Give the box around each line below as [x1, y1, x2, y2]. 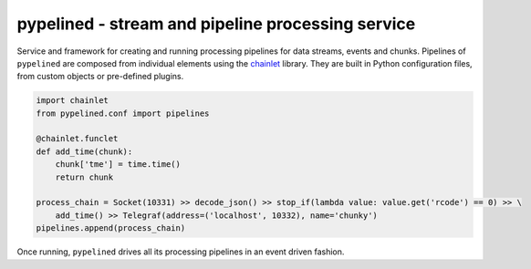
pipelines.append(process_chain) [36, 223, 186, 233]
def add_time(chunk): [36, 146, 133, 157]
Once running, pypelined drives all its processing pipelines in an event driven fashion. [16, 246, 345, 257]
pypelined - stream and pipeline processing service [16, 14, 416, 34]
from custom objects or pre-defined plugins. [16, 71, 184, 82]
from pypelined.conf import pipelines [36, 108, 210, 119]
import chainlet [36, 96, 109, 106]
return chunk [55, 171, 114, 182]
